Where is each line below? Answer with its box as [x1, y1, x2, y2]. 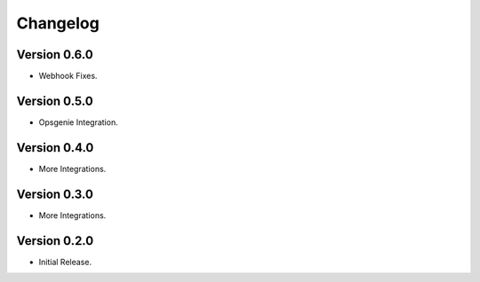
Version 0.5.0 [16, 93, 93, 108]
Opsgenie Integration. [38, 116, 119, 128]
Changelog [16, 13, 100, 33]
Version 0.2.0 [16, 233, 94, 248]
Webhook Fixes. [38, 71, 98, 82]
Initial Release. [38, 256, 92, 267]
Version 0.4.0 [16, 140, 94, 155]
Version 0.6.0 [16, 47, 93, 62]
